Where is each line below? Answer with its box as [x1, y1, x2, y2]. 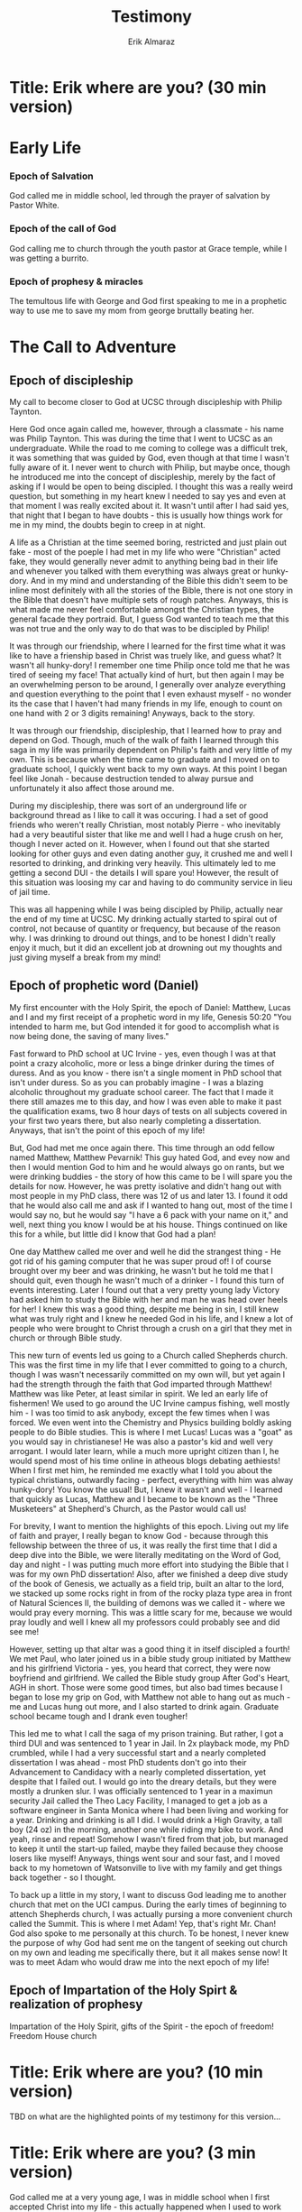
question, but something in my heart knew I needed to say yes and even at [9, 491, 286, 502]
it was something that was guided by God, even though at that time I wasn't [9, 453, 290, 464]
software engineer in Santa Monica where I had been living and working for [9, 1804, 289, 1815]
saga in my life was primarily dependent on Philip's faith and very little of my [9, 744, 293, 755]
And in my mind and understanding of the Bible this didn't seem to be [30, 576, 288, 586]
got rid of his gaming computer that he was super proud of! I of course [9, 1256, 272, 1267]
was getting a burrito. [9, 253, 89, 263]
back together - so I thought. [9, 1872, 116, 1883]
